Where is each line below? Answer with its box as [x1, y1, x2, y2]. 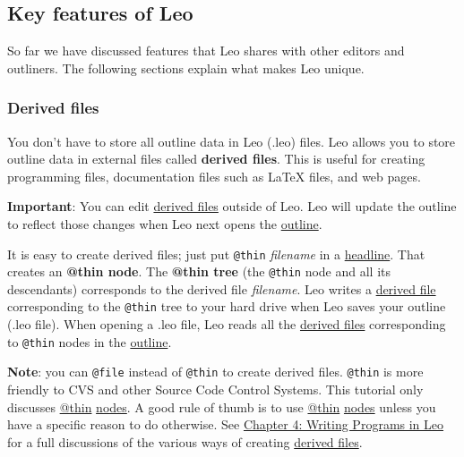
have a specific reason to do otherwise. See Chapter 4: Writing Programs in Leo [7, 415, 444, 434]
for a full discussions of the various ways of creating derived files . [7, 432, 363, 451]
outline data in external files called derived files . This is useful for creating [7, 149, 425, 168]
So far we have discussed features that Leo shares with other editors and [7, 41, 405, 60]
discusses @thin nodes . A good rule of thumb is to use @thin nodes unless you [7, 397, 436, 416]
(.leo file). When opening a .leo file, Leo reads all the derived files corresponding [7, 315, 446, 334]
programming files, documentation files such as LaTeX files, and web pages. [7, 166, 421, 185]
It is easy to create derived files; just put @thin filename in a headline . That [7, 244, 425, 263]
